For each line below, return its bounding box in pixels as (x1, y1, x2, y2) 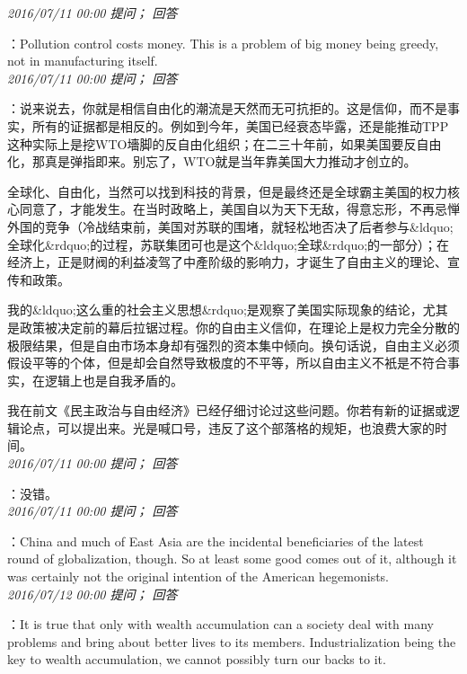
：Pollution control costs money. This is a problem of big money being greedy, (7, 33, 439, 52)
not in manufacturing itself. (7, 51, 158, 70)
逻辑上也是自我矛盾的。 (44, 370, 183, 389)
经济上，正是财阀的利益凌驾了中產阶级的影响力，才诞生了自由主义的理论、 (7, 253, 447, 271)
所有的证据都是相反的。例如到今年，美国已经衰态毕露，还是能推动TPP (31, 116, 449, 135)
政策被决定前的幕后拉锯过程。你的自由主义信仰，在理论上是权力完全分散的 (19, 317, 460, 336)
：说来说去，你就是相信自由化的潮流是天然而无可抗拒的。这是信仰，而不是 (7, 99, 447, 118)
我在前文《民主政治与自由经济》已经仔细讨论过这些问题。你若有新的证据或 (7, 401, 447, 420)
